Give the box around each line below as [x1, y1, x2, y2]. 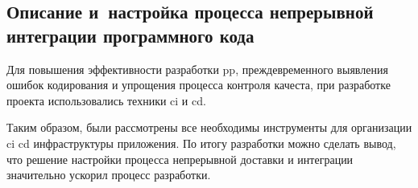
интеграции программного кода [6, 22, 255, 47]
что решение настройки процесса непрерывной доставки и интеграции [6, 150, 354, 167]
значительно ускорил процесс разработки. [6, 166, 211, 183]
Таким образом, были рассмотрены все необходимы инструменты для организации [6, 119, 412, 136]
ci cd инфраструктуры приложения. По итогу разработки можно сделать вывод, [6, 134, 396, 151]
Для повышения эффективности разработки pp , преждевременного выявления [6, 60, 388, 77]
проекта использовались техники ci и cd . [6, 92, 206, 108]
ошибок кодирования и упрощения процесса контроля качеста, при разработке [6, 76, 391, 93]
